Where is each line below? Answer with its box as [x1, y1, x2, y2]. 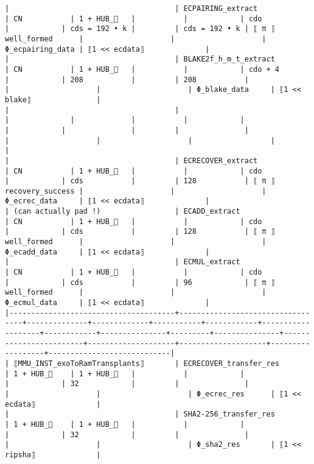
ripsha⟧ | [5, 450, 101, 459]
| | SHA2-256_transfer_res [5, 410, 275, 419]
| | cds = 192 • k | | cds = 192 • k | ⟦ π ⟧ [5, 24, 275, 33]
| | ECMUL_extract [5, 258, 240, 267]
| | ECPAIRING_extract [5, 4, 258, 13]
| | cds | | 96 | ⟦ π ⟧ [5, 278, 275, 287]
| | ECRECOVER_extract [5, 156, 258, 165]
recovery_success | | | [5, 186, 267, 195]
